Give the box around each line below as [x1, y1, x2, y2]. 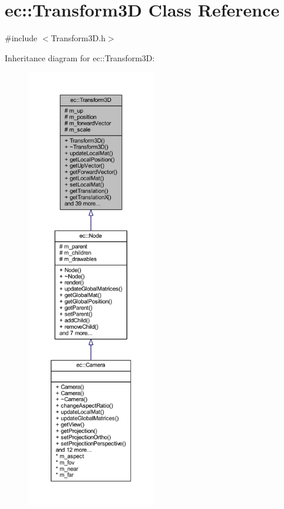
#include [5, 32, 38, 44]
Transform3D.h [51, 32, 106, 44]
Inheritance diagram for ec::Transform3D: [5, 51, 155, 64]
